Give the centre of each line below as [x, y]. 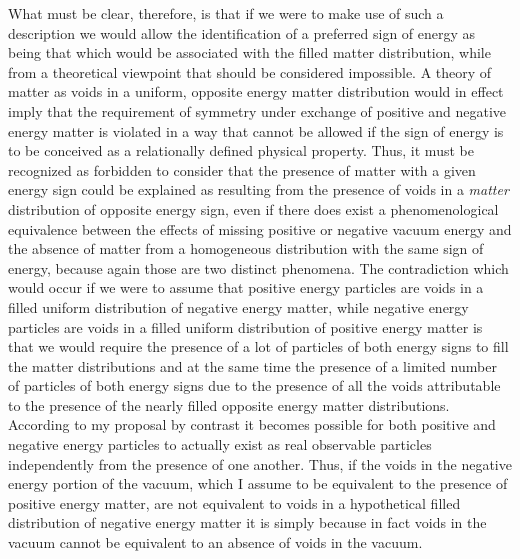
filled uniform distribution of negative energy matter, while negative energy [238, 306]
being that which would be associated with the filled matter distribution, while [249, 52]
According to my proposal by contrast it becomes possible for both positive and [252, 424]
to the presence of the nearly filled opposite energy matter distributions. [229, 404]
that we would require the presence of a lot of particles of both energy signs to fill [258, 346]
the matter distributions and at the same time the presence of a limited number [252, 365]
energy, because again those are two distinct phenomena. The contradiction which [258, 267]
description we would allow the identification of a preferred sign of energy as [242, 32]
